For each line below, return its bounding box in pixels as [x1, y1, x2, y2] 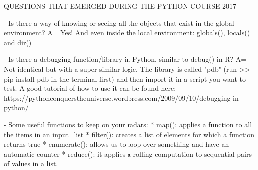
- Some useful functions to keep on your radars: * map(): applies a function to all [4, 119, 252, 129]
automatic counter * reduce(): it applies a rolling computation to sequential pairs [4, 148, 252, 159]
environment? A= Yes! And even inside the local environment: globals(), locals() [4, 27, 250, 38]
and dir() [4, 37, 32, 47]
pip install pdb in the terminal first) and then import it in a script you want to [4, 73, 246, 84]
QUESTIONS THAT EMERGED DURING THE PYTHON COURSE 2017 [4, 1, 237, 11]
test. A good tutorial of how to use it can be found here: [4, 83, 176, 93]
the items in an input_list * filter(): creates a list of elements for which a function [4, 129, 255, 139]
